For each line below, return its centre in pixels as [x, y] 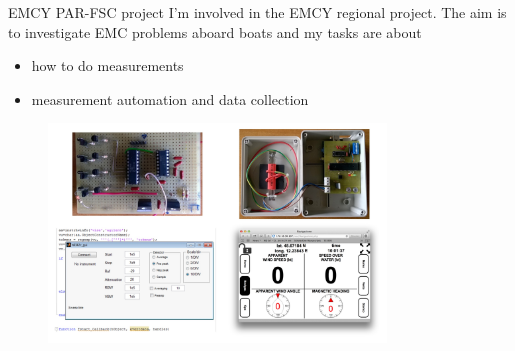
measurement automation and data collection [170, 98]
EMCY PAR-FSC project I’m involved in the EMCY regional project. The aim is [257, 12]
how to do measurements [107, 65]
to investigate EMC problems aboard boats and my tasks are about [215, 31]
